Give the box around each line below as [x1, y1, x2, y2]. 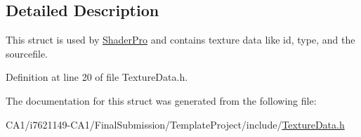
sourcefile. [6, 46, 48, 60]
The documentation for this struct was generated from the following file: [6, 93, 317, 107]
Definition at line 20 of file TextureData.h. [6, 70, 188, 84]
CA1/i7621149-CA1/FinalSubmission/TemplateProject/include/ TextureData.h [6, 117, 345, 131]
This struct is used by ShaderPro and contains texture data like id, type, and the [6, 32, 355, 47]
